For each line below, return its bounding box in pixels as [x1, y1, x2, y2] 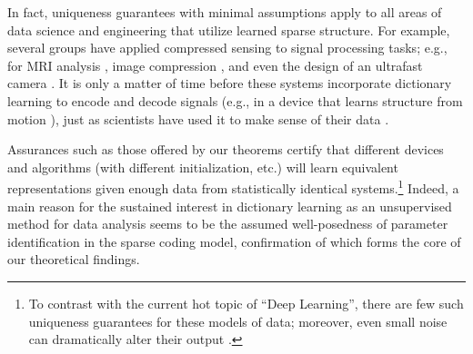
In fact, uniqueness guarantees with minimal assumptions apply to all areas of [7, 3, 442, 21]
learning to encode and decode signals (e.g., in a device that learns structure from [7, 91, 463, 110]
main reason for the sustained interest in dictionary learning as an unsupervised [7, 196, 452, 215]
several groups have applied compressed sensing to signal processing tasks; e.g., [7, 38, 448, 57]
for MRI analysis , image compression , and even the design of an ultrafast [7, 55, 423, 74]
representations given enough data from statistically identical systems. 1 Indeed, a [7, 176, 459, 197]
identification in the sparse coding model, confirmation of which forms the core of [7, 231, 461, 251]
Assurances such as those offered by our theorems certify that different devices [7, 140, 444, 159]
